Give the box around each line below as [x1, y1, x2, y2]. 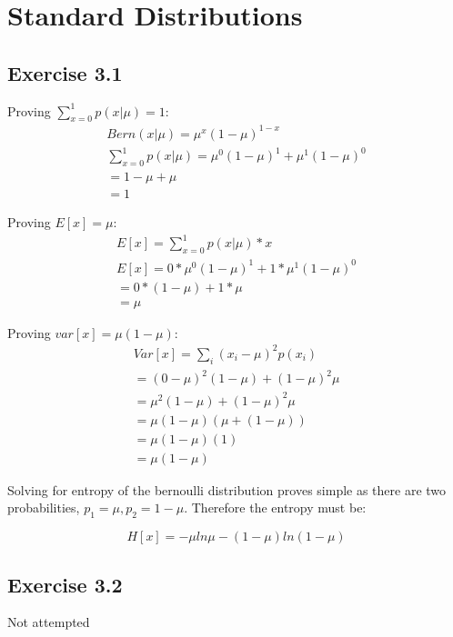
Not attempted [7, 612, 90, 632]
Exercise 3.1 [7, 58, 123, 86]
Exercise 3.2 [7, 570, 123, 598]
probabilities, [7, 498, 80, 517]
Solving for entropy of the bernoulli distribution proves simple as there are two [7, 480, 447, 499]
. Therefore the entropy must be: [184, 498, 367, 517]
